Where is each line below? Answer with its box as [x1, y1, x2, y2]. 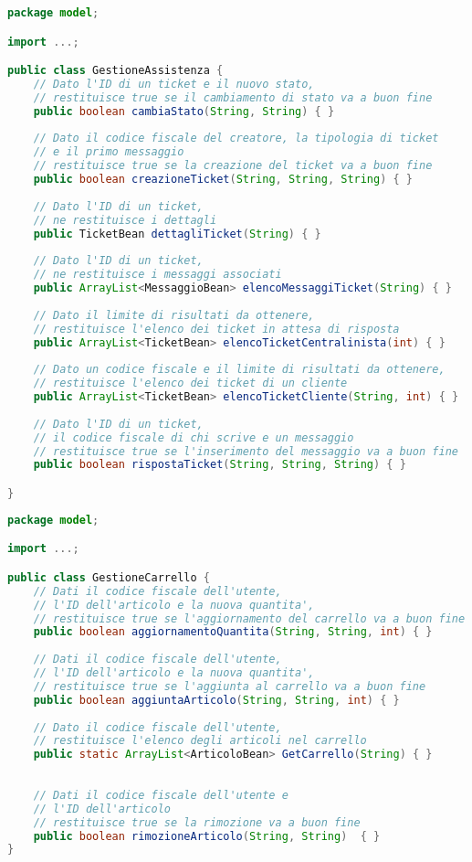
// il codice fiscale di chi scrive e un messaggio [33, 431, 354, 444]
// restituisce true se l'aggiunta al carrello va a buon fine [33, 679, 426, 693]
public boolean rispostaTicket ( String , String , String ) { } [33, 458, 406, 472]
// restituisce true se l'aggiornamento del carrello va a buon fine [33, 612, 466, 625]
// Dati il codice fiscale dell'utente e [33, 788, 288, 802]
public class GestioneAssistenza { [7, 64, 224, 78]
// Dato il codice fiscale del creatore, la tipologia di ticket [33, 132, 439, 145]
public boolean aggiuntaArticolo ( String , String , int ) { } [33, 693, 400, 707]
